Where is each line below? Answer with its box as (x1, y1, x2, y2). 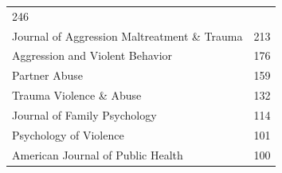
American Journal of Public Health (12, 146, 183, 163)
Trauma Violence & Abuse (12, 87, 142, 104)
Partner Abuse (12, 67, 84, 84)
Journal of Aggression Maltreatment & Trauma (12, 27, 243, 44)
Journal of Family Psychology (12, 106, 157, 123)
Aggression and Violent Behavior (12, 47, 173, 64)
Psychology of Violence (12, 126, 124, 143)
